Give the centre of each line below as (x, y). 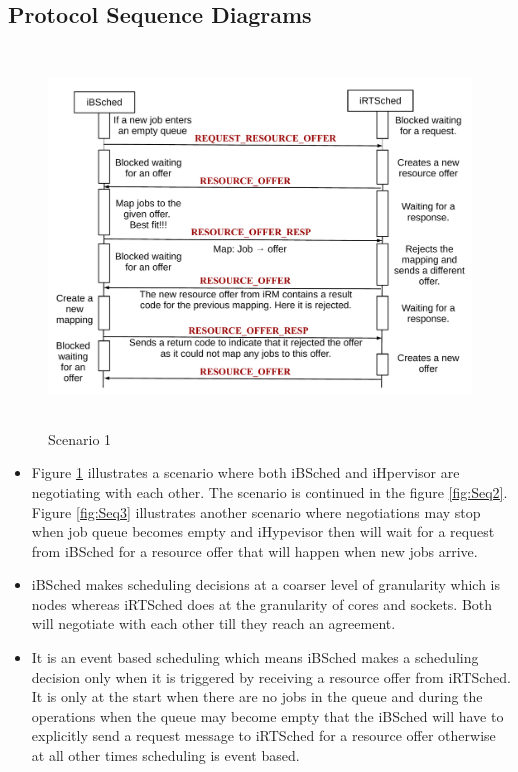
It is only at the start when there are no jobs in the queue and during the (257, 696)
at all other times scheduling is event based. (165, 755)
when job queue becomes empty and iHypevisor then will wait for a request (263, 531)
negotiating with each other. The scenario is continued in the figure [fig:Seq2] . (269, 491)
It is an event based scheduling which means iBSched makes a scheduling (255, 657)
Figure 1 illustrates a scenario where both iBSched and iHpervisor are (245, 472)
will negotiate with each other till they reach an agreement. (213, 623)
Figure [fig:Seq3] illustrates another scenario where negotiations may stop (256, 511)
